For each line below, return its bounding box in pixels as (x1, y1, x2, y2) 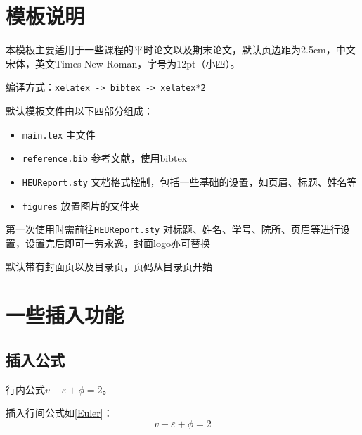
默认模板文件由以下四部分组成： (6, 103, 153, 118)
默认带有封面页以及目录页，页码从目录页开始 (6, 259, 212, 274)
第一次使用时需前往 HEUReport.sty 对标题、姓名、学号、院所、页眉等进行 (6, 222, 340, 237)
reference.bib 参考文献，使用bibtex (22, 151, 188, 165)
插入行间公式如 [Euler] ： (6, 405, 113, 420)
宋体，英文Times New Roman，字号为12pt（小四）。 (6, 56, 240, 70)
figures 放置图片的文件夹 (22, 198, 140, 213)
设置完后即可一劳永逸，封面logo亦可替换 (25, 235, 210, 250)
